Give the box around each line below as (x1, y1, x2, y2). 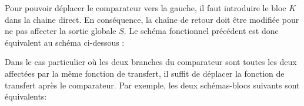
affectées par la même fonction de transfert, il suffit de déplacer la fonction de (5, 67, 285, 79)
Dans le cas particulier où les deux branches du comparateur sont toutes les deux (5, 56, 297, 68)
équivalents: (5, 90, 47, 102)
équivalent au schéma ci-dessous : (5, 36, 125, 48)
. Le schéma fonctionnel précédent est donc (123, 25, 279, 37)
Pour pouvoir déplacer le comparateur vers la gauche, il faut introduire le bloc (5, 2, 286, 13)
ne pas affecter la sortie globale (5, 25, 116, 37)
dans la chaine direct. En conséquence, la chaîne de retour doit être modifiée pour (5, 13, 299, 25)
